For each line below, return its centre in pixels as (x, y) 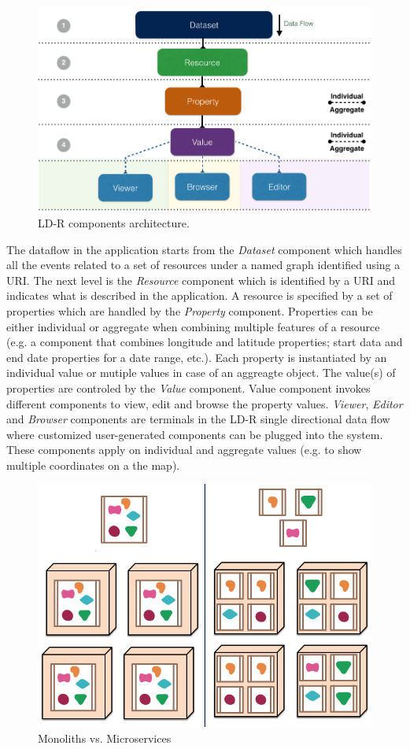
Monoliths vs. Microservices (105, 738)
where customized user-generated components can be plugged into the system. (195, 434)
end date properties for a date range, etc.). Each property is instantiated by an (197, 357)
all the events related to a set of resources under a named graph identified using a (203, 265)
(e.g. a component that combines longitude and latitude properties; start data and (205, 342)
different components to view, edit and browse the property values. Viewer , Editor (205, 403)
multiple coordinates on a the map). (93, 465)
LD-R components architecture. (114, 222)
